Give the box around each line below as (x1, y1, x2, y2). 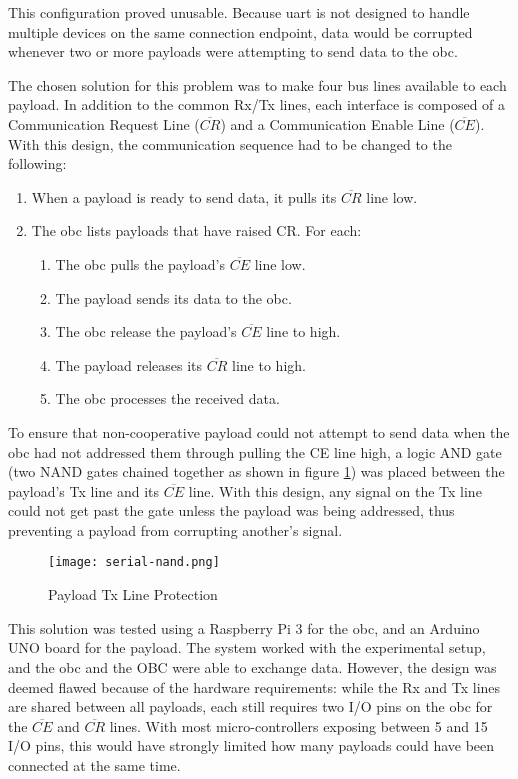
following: (8, 153, 67, 174)
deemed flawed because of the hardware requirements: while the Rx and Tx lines (8, 676, 501, 697)
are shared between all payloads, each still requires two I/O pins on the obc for (8, 696, 493, 717)
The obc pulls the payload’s (55, 253, 225, 274)
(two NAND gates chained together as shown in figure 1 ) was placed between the (8, 461, 505, 482)
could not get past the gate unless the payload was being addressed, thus (8, 500, 455, 521)
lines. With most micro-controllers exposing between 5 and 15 (109, 715, 488, 736)
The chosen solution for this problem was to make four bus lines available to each (8, 74, 507, 95)
